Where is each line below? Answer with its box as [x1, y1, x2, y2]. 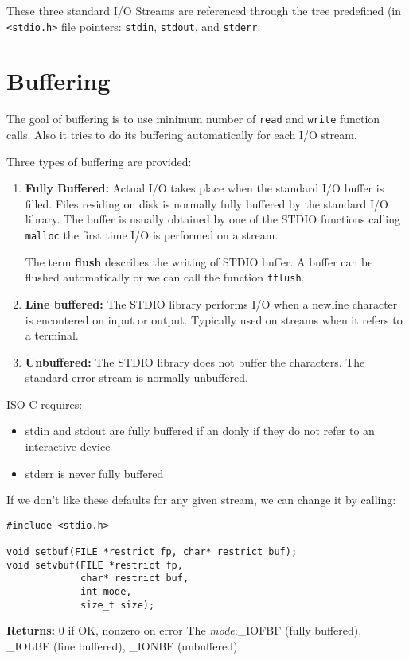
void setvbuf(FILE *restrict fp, [6, 559, 183, 571]
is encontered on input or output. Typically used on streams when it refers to [25, 311, 403, 328]
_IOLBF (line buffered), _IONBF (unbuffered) [6, 638, 238, 654]
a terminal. [25, 327, 79, 344]
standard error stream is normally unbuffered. [25, 369, 248, 386]
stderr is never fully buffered [25, 464, 164, 481]
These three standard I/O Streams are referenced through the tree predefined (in [6, 2, 402, 18]
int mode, [80, 586, 132, 598]
